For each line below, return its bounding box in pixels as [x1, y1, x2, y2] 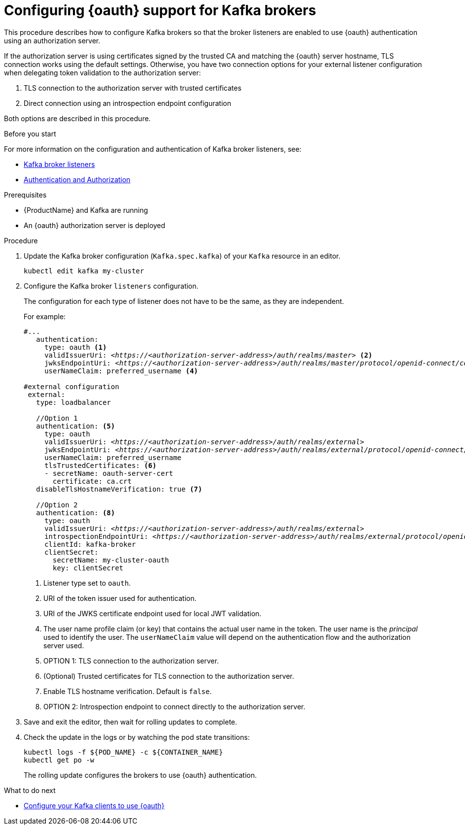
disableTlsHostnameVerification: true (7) [36, 485, 202, 493]
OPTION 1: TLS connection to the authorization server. [43, 656, 219, 665]
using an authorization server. [4, 36, 100, 45]
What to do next [4, 786, 56, 795]
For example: [24, 312, 66, 321]
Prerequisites [4, 190, 47, 199]
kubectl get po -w [24, 756, 95, 764]
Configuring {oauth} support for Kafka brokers [4, 2, 316, 19]
